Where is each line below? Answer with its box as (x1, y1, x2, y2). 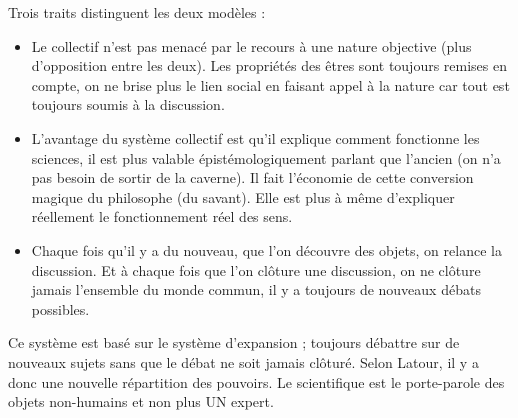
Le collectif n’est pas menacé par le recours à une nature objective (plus (31, 35, 472, 56)
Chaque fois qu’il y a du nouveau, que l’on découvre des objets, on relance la (31, 239, 502, 260)
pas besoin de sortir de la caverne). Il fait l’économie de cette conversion (31, 167, 474, 188)
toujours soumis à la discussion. (31, 94, 225, 115)
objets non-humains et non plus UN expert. (8, 391, 274, 412)
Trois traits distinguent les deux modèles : (8, 2, 266, 22)
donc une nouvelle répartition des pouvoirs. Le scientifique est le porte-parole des (8, 371, 505, 392)
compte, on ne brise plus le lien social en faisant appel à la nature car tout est (31, 74, 510, 95)
